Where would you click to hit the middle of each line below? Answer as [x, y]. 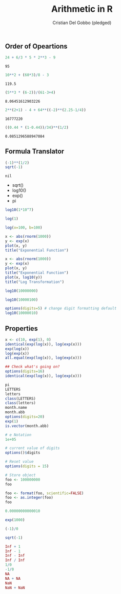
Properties [21, 328]
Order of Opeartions [36, 46]
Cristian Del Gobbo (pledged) [82, 23]
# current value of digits [32, 448]
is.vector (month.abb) [27, 426]
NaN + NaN [15, 588]
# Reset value [20, 462]
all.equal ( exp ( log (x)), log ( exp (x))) [43, 358]
